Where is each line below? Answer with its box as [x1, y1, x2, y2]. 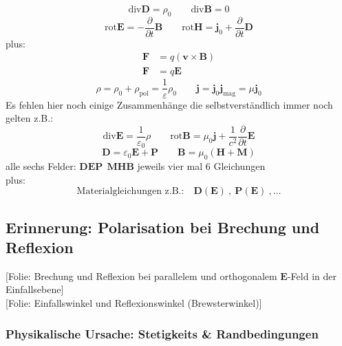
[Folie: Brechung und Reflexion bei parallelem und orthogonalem [6, 268, 277, 283]
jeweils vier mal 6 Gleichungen [137, 159, 266, 173]
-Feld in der [287, 268, 336, 283]
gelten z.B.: [6, 111, 54, 125]
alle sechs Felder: [6, 159, 76, 173]
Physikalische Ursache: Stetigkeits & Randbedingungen [6, 325, 319, 342]
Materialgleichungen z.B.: [76, 186, 184, 197]
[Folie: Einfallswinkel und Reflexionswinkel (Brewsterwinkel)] [6, 296, 262, 310]
